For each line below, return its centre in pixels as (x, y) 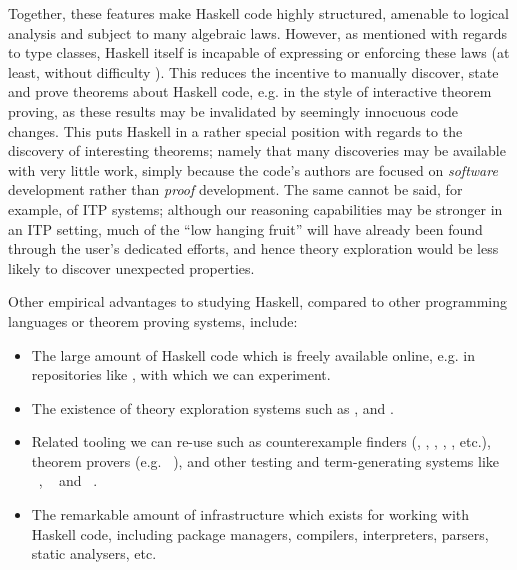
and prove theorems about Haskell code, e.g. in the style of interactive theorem (250, 91)
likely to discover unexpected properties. (131, 267)
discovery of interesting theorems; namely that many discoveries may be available (257, 150)
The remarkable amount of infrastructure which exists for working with (250, 514)
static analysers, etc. (94, 553)
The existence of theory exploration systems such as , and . (212, 407)
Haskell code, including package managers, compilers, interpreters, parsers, (260, 533)
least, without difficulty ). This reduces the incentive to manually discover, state (253, 71)
